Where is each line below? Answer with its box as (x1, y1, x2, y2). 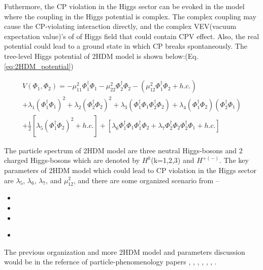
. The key (219, 155, 249, 165)
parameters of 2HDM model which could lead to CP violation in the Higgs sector (4, 164, 256, 175)
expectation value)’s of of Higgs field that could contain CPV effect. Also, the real (4, 30, 259, 41)
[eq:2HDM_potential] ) (4, 60, 74, 71)
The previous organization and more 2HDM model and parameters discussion (4, 246, 245, 257)
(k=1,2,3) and (151, 155, 194, 165)
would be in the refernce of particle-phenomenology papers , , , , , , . (4, 256, 217, 267)
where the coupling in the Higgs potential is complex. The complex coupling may (4, 11, 256, 21)
